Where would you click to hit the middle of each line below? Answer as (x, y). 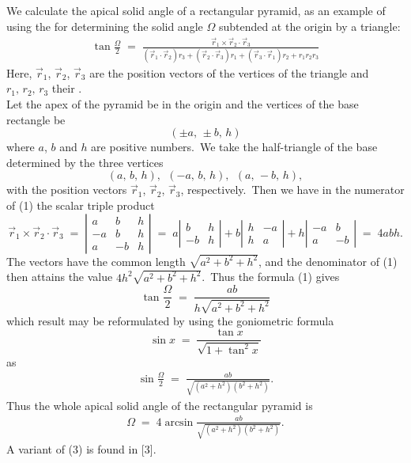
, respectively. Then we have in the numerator (292, 190)
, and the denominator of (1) (328, 261)
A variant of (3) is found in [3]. (81, 448)
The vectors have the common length (96, 261)
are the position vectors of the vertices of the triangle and (229, 72)
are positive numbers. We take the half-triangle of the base (234, 147)
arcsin (179, 422)
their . (67, 88)
